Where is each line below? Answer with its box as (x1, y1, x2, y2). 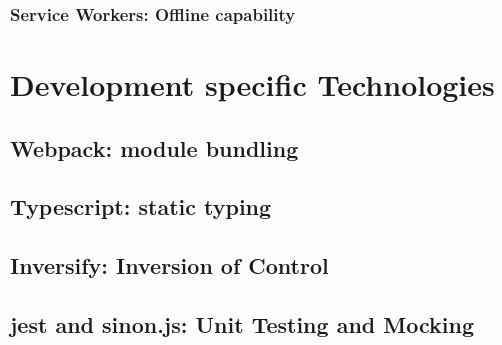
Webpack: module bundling (10, 132, 299, 163)
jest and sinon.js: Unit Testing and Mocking (10, 308, 474, 339)
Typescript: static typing (10, 191, 272, 222)
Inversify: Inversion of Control (10, 250, 329, 281)
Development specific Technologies (10, 64, 495, 105)
